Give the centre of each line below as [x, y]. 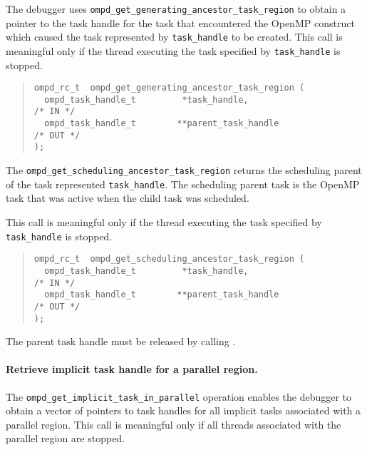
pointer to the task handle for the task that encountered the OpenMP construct [180, 22]
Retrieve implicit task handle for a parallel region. [132, 369]
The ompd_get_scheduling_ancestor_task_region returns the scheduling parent [184, 170]
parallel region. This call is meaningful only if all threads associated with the [174, 424]
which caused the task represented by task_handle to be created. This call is [174, 37]
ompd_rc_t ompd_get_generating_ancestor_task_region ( [169, 88]
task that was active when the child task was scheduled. [128, 198]
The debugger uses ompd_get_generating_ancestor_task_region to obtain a [176, 9]
